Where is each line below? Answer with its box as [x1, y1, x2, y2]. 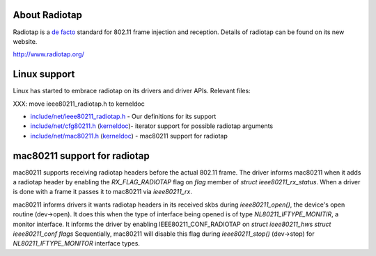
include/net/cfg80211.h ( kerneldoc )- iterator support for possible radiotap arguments [30, 122, 274, 130]
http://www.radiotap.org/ [13, 50, 85, 58]
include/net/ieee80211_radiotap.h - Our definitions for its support [30, 112, 217, 120]
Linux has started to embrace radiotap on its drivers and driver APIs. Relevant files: [13, 87, 251, 95]
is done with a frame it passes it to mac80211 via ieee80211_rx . [13, 188, 193, 196]
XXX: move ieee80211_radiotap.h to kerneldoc [13, 99, 146, 108]
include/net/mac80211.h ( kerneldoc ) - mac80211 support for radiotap [30, 131, 228, 140]
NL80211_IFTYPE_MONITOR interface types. [13, 239, 141, 248]
